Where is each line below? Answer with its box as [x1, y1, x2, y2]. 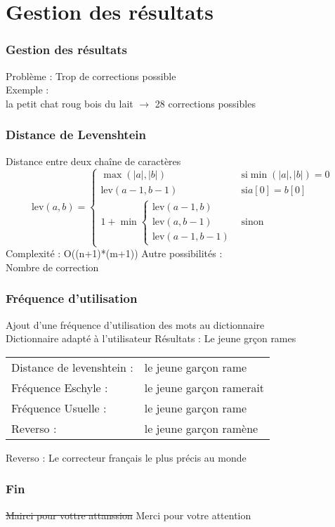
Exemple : [6, 82, 49, 97]
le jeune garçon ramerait [144, 379, 265, 396]
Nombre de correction [6, 259, 99, 274]
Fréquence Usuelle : [11, 399, 107, 416]
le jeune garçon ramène [144, 419, 258, 436]
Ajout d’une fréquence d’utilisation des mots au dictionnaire [6, 317, 265, 332]
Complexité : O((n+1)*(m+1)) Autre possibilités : [6, 246, 223, 261]
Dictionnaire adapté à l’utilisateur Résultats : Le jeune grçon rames [6, 331, 296, 346]
